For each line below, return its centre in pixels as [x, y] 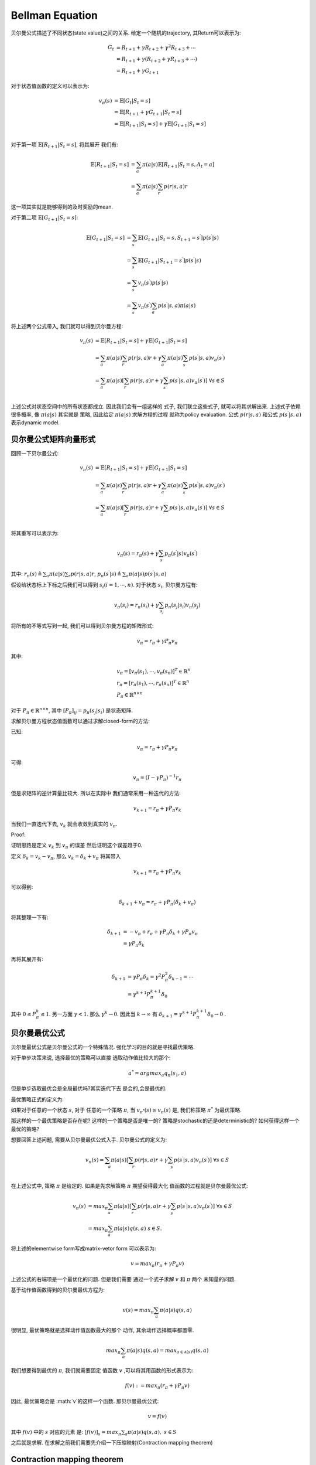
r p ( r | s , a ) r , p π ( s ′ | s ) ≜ [95, 574]
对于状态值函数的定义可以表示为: [50, 86]
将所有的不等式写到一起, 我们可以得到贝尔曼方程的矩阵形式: [83, 626]
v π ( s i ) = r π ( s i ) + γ [137, 605]
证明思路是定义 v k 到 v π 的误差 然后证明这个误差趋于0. [77, 846]
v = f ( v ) [157, 1416]
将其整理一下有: [30, 918]
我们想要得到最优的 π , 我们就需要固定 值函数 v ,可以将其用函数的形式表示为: [102, 1371]
